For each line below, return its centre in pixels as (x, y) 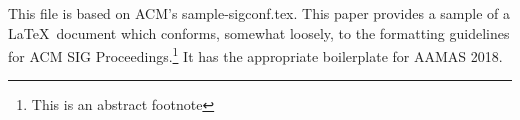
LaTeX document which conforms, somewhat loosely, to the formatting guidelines (259, 32)
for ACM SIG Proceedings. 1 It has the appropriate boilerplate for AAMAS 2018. (255, 54)
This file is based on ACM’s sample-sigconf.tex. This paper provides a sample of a (259, 13)
